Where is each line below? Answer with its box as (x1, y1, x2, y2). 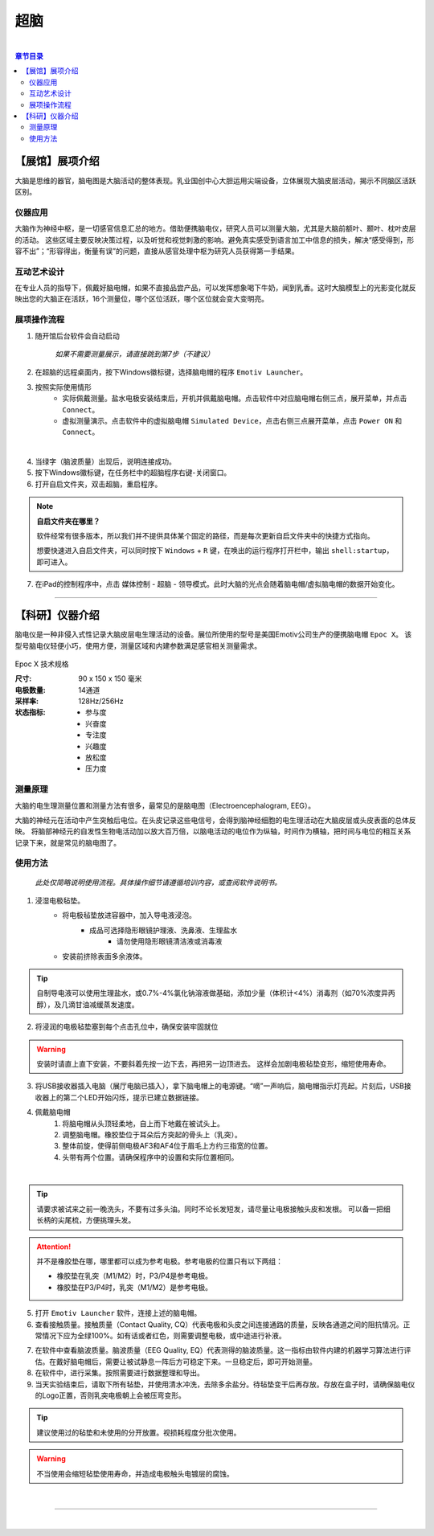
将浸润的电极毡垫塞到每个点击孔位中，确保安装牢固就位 (35, 1022, 219, 1032)
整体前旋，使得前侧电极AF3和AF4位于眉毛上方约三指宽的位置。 (62, 1141, 272, 1151)
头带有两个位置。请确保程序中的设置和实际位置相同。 (62, 1152, 239, 1161)
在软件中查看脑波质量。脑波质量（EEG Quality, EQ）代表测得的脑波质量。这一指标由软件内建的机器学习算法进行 (35, 1346, 405, 1355)
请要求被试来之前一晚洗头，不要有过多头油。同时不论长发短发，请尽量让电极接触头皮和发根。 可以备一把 (36, 1204, 383, 1214)
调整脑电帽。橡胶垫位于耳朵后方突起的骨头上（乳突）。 (62, 1129, 242, 1139)
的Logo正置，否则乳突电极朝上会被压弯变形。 (35, 1391, 186, 1400)
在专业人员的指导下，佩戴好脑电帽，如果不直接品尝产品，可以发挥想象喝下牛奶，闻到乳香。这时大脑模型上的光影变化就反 (14, 283, 416, 293)
